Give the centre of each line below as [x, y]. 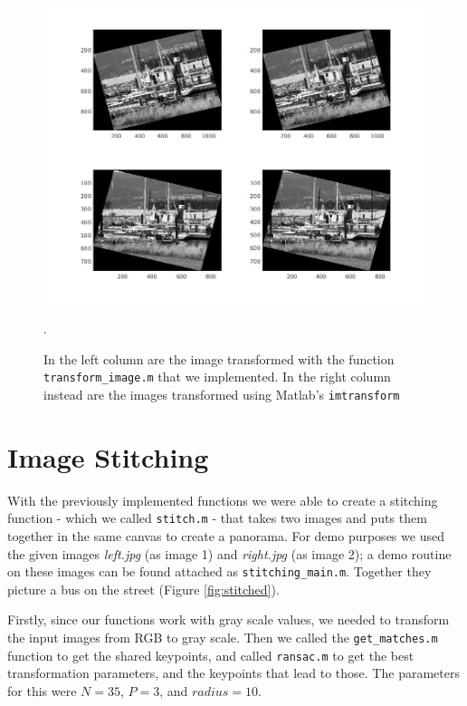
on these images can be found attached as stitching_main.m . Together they [219, 571]
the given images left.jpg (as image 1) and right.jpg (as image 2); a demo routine [229, 553]
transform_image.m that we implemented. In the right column [217, 377]
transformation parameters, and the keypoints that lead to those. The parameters [233, 673]
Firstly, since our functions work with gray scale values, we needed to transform [229, 619]
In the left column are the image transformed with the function [219, 358]
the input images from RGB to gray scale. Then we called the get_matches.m [223, 638]
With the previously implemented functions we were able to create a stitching [223, 500]
